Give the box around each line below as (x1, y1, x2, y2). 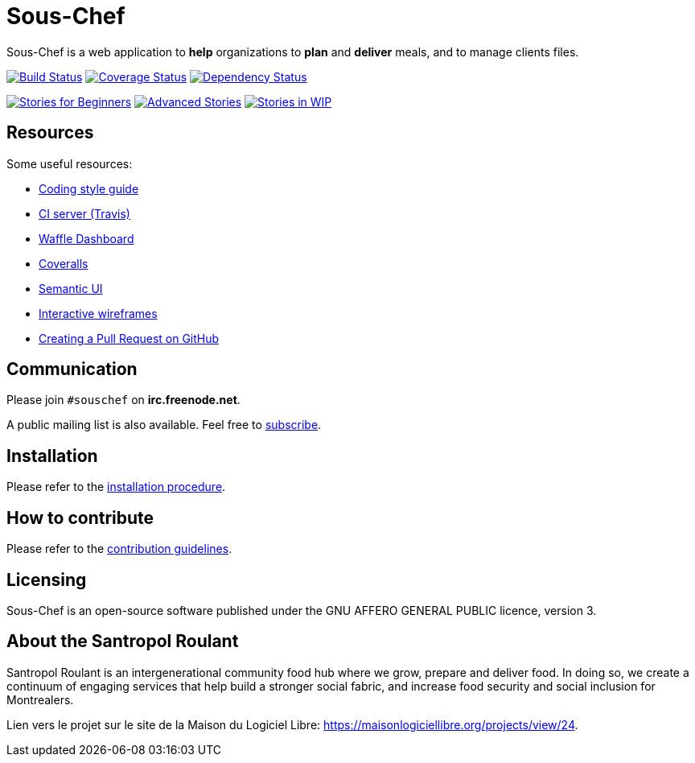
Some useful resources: (6, 156, 133, 171)
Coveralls (39, 256, 88, 270)
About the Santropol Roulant (6, 631, 239, 652)
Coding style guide (39, 181, 139, 196)
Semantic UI (39, 281, 103, 295)
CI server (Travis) (39, 206, 130, 221)
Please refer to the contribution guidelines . (6, 542, 232, 556)
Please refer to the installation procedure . (6, 480, 226, 494)
